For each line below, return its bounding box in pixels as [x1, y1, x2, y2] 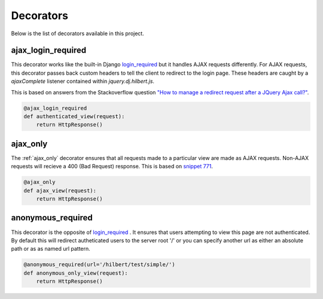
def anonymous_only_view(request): [23, 269, 128, 276]
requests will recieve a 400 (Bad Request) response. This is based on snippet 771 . [11, 163, 214, 170]
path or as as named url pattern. [11, 245, 91, 252]
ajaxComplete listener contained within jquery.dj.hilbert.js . [11, 78, 155, 85]
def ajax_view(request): [23, 187, 97, 194]
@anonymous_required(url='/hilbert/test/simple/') [23, 261, 176, 268]
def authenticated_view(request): [23, 113, 125, 119]
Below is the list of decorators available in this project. [11, 30, 145, 37]
